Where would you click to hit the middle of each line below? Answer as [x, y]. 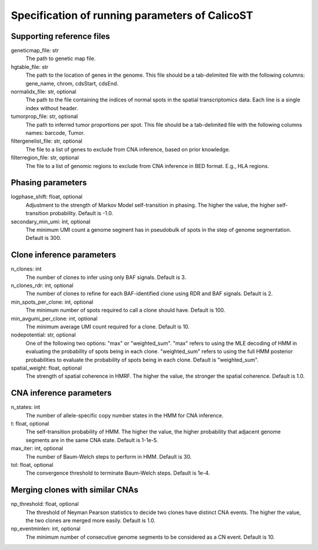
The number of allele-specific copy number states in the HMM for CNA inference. [125, 415]
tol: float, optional [32, 465]
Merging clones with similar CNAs [74, 490]
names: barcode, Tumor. [55, 133]
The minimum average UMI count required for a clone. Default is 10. [107, 327]
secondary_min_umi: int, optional [51, 222]
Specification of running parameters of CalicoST [132, 15]
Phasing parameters [49, 183]
